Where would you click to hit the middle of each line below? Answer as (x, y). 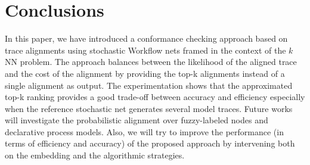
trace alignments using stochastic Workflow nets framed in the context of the (145, 50)
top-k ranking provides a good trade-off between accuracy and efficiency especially (155, 97)
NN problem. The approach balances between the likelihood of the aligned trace (151, 62)
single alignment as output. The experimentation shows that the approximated (149, 85)
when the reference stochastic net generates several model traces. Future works (149, 108)
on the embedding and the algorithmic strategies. (95, 155)
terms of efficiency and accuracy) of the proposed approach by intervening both (150, 143)
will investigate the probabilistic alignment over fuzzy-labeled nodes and (137, 120)
